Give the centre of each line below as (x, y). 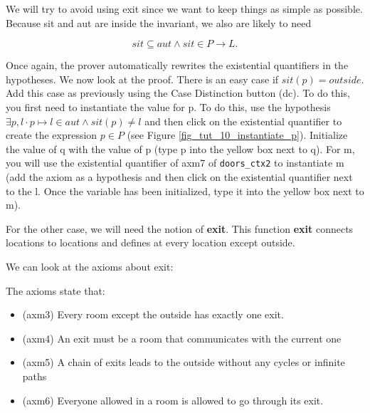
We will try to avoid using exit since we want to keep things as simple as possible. (184, 9)
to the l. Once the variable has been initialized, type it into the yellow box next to (185, 190)
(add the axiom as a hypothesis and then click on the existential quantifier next (179, 177)
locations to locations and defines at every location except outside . (150, 242)
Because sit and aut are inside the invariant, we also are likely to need (159, 22)
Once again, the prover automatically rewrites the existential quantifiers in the (177, 65)
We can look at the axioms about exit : (90, 266)
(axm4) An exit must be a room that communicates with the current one (182, 338)
